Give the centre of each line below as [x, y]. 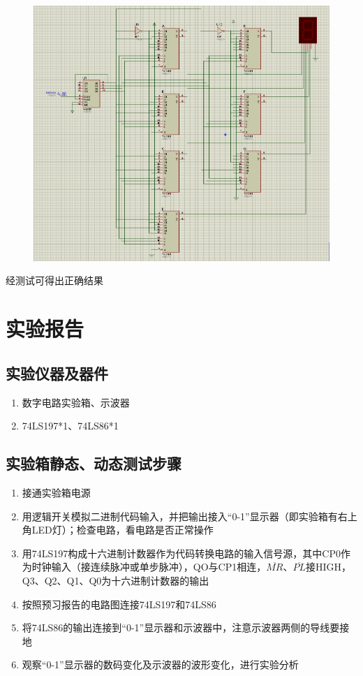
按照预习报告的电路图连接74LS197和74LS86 [119, 604]
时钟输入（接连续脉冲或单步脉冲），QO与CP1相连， [149, 567]
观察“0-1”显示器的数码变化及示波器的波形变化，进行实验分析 [160, 664]
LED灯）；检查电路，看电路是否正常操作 [123, 530]
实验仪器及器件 [57, 373]
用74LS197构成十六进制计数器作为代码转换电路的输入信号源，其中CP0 [181, 553]
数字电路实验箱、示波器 [76, 402]
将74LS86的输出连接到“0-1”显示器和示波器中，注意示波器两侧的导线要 [181, 627]
